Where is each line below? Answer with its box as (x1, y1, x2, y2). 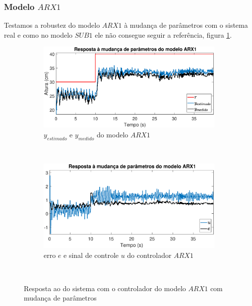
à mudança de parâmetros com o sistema (124, 20, 248, 30)
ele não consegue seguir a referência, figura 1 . (95, 29, 232, 40)
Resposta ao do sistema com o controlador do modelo (24, 283, 186, 293)
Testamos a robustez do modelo (4, 20, 100, 30)
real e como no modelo (4, 29, 73, 40)
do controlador (127, 249, 172, 260)
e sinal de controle (63, 249, 119, 260)
